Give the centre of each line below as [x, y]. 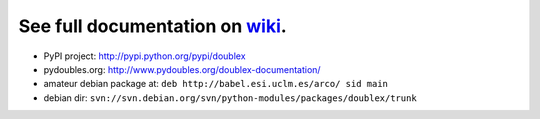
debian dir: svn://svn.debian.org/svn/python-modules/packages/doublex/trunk [230, 97]
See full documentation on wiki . [152, 26]
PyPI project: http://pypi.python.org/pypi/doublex [144, 56]
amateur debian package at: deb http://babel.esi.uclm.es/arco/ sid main [216, 84]
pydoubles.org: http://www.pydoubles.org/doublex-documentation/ [182, 69]
